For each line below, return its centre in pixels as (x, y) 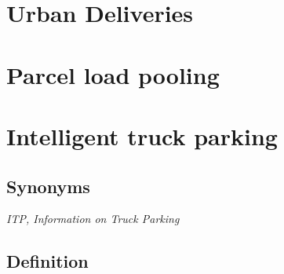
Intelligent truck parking (142, 135)
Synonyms (48, 186)
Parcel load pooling (113, 74)
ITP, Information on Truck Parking (93, 219)
